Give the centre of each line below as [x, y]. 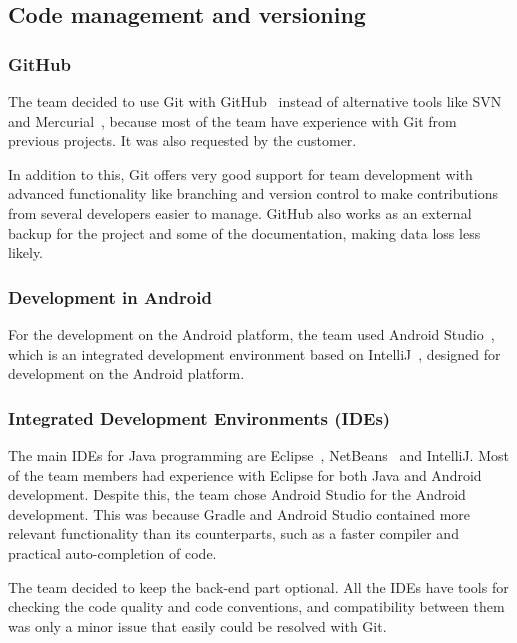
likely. [26, 252]
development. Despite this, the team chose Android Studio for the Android [237, 494]
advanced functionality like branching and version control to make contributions [253, 193]
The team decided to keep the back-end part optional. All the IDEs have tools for [258, 586]
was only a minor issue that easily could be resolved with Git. [197, 625]
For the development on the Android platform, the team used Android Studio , [251, 333]
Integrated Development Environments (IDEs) [199, 417]
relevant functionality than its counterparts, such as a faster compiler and [233, 533]
